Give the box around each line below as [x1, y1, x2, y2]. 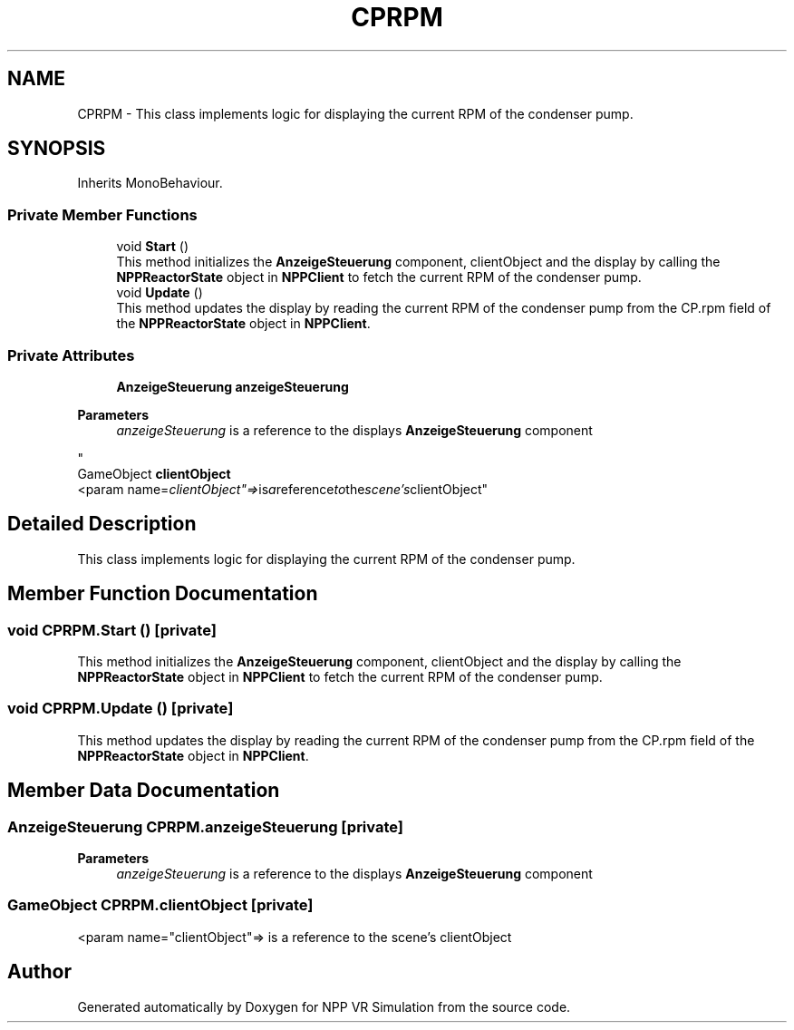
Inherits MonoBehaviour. [77, 175, 223, 191]
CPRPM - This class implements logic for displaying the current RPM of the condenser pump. [77, 105, 634, 121]
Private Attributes [7, 345, 135, 364]
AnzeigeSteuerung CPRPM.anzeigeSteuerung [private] [7, 817, 403, 836]
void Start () [116, 238, 189, 255]
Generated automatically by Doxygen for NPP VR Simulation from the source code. [77, 998, 571, 1015]
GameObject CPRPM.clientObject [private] [7, 896, 314, 915]
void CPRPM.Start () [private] [7, 620, 217, 639]
